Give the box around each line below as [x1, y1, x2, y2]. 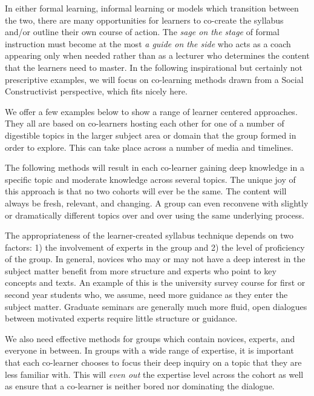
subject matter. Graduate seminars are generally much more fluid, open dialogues [5, 300, 307, 312]
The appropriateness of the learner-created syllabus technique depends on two [5, 229, 293, 242]
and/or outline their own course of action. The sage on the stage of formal [5, 25, 280, 38]
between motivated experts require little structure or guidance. [5, 312, 238, 325]
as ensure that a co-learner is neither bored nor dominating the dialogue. [5, 380, 275, 392]
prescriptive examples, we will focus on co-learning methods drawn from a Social [5, 73, 304, 85]
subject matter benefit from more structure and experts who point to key [5, 264, 276, 277]
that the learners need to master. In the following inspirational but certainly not [5, 61, 303, 73]
